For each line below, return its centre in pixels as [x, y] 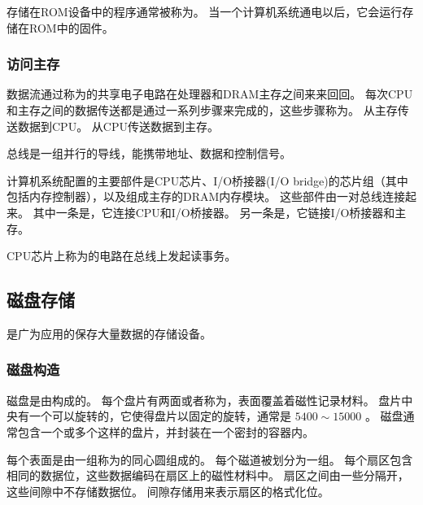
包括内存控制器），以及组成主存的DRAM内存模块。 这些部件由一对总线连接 [206, 196]
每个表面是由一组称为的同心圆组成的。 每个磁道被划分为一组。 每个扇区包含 [210, 459]
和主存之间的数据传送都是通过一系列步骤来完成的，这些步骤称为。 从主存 [202, 110]
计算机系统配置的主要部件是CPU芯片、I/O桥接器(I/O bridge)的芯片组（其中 [207, 180]
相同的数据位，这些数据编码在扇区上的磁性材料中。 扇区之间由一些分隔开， [208, 475]
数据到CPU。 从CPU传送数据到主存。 [118, 126]
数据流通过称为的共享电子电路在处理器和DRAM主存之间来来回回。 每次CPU [210, 94]
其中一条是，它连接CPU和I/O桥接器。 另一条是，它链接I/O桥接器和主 [220, 212]
